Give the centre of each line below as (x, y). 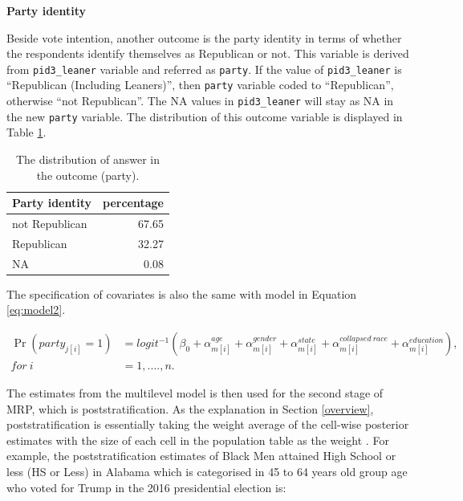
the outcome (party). (88, 175)
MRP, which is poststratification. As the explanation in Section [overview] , (190, 408)
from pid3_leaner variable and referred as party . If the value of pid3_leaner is (204, 69)
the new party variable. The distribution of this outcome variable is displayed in (205, 116)
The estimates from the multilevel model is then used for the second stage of (195, 393)
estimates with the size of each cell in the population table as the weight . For (198, 440)
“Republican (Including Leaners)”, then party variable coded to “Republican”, (200, 85)
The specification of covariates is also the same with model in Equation (182, 293)
